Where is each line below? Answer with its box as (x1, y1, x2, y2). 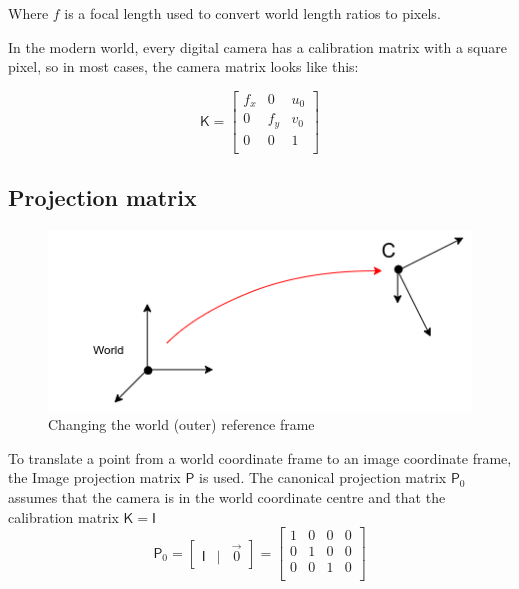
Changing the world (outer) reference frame (48, 414, 315, 435)
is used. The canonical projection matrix (199, 467, 447, 488)
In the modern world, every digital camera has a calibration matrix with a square (8, 36, 507, 57)
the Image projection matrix (8, 467, 181, 488)
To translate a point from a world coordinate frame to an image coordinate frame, (8, 447, 512, 468)
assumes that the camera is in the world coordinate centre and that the (8, 486, 446, 507)
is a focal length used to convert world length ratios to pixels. (64, 3, 441, 23)
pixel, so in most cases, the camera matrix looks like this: (8, 56, 359, 77)
